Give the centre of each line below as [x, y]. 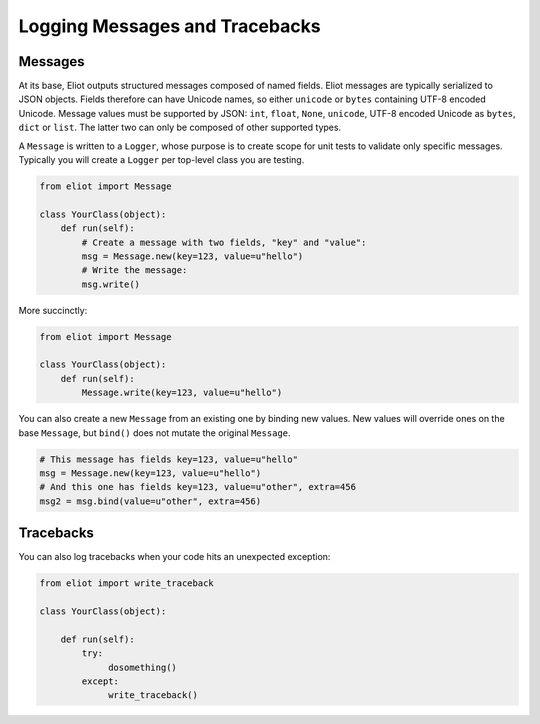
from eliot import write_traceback [126, 583]
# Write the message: [134, 270]
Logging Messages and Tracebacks [169, 26]
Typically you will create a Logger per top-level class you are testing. [161, 160]
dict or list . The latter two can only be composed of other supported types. [180, 127]
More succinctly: [53, 310]
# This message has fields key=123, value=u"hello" [169, 459]
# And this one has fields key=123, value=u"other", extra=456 [198, 487]
